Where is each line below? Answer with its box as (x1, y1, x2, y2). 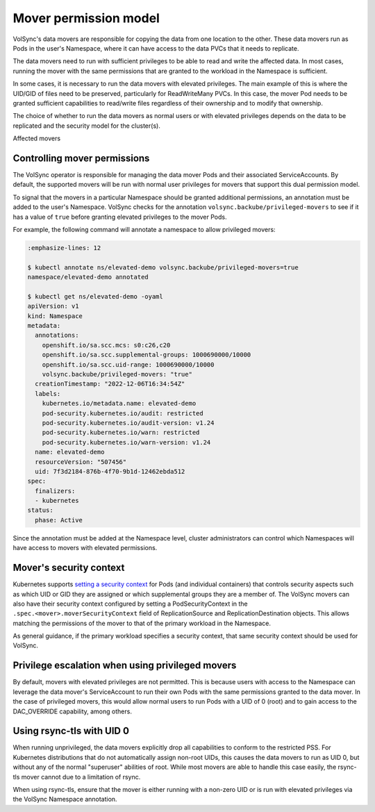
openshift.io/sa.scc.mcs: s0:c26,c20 (42, 341, 171, 349)
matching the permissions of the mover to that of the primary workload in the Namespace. (12, 619, 271, 627)
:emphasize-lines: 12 (27, 244, 101, 251)
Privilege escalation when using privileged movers (12, 660, 237, 672)
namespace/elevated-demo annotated (27, 273, 149, 281)
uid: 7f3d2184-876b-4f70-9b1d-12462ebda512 (35, 467, 185, 475)
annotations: (35, 331, 79, 340)
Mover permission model (12, 10, 160, 26)
